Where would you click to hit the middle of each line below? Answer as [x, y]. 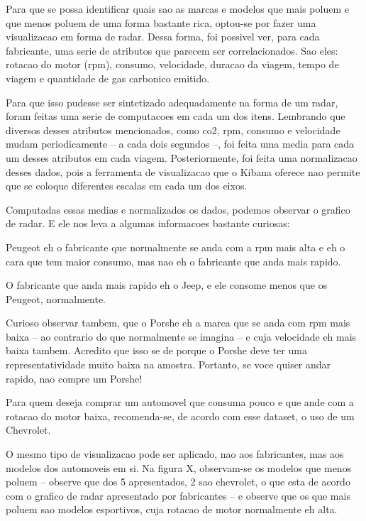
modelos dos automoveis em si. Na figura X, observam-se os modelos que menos [179, 467]
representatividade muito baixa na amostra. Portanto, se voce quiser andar [168, 364]
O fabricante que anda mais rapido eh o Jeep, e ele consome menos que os [167, 285]
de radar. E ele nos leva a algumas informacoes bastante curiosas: [148, 223]
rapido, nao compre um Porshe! [74, 378]
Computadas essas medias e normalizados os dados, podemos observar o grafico [178, 209]
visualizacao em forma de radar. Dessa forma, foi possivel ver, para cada [163, 37]
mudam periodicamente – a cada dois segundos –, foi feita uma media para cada [180, 144]
